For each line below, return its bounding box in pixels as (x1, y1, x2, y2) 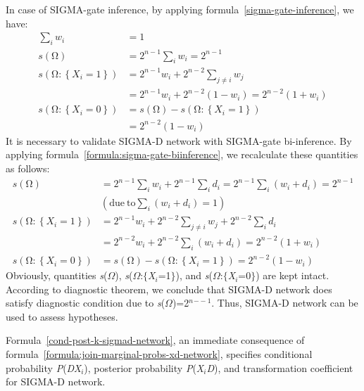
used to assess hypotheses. (6, 309, 118, 323)
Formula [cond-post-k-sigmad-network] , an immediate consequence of (6, 333, 305, 347)
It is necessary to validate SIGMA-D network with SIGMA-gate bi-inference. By (6, 133, 352, 148)
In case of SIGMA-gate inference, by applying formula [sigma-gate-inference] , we (6, 2, 354, 16)
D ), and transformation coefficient (206, 360, 353, 375)
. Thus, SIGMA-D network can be (211, 295, 358, 310)
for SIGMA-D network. (6, 374, 106, 389)
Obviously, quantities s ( (6, 268, 108, 283)
